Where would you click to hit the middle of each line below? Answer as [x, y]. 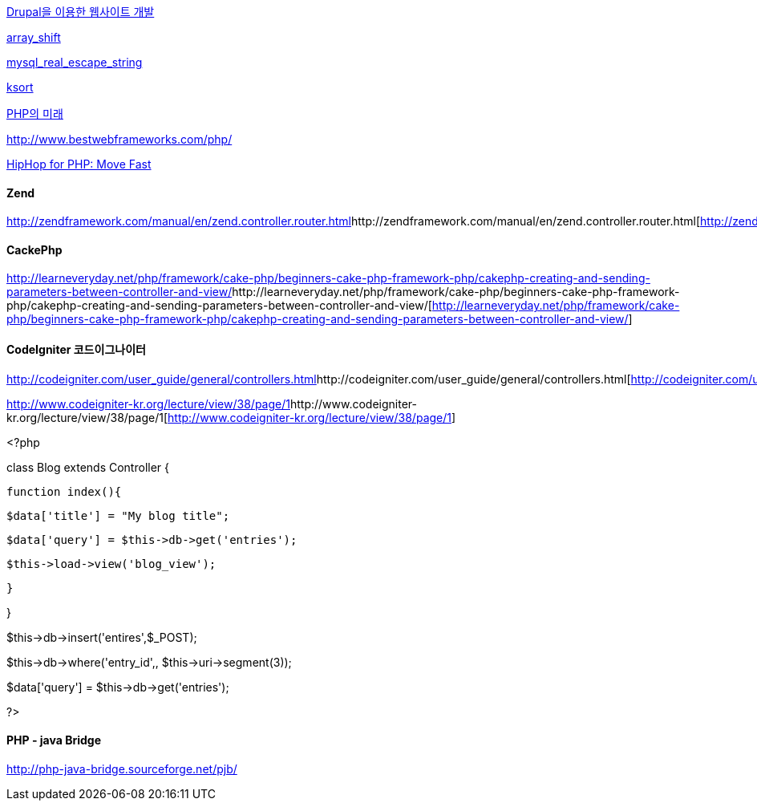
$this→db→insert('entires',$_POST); [102, 637]
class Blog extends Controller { [88, 467]
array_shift [34, 37]
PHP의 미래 [35, 114]
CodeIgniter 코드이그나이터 [76, 350]
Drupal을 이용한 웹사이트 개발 [81, 12]
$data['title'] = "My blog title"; [118, 515]
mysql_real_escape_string [75, 62]
